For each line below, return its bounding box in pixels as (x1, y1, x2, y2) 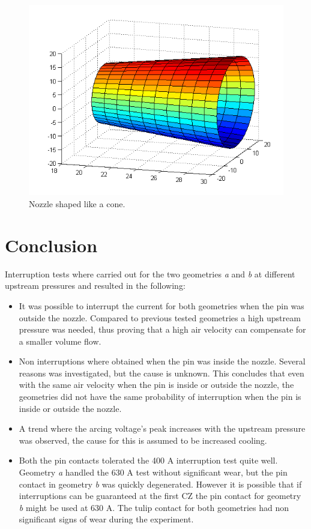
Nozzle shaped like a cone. (29, 198, 125, 210)
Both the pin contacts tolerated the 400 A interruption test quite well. (19, 454, 278, 467)
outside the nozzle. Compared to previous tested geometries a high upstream (19, 311, 301, 324)
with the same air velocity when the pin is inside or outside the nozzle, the (19, 378, 294, 391)
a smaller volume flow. (19, 334, 101, 347)
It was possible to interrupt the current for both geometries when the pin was (19, 299, 304, 312)
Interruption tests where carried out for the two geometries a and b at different (5, 267, 295, 280)
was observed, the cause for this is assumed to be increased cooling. (19, 434, 267, 446)
